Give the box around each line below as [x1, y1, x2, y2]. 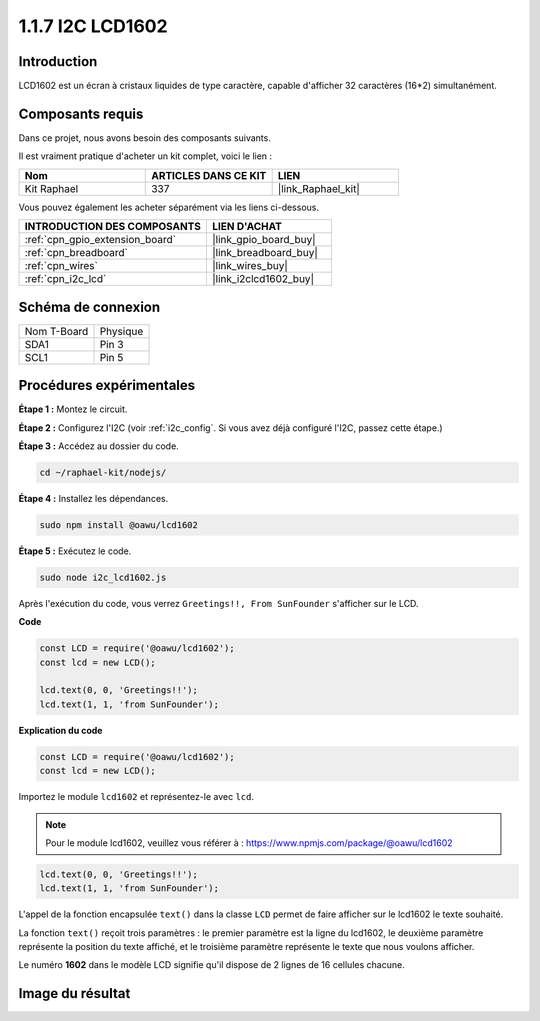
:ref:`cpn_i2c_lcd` [24, 272, 107, 286]
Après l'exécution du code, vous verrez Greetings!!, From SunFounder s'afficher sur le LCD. [18, 597, 419, 609]
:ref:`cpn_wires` [24, 259, 99, 273]
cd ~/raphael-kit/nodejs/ [39, 466, 167, 478]
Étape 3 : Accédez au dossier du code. [18, 440, 179, 452]
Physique [99, 324, 144, 338]
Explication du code [18, 724, 103, 736]
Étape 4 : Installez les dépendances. [18, 492, 169, 504]
